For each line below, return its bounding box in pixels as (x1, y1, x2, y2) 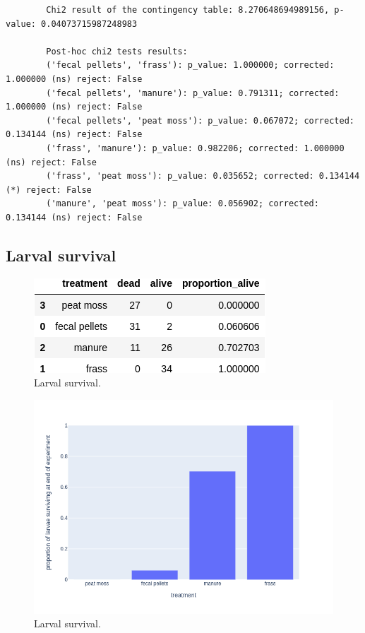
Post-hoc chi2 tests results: (46, 46, 188, 57)
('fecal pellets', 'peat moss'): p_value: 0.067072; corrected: (46, 115, 354, 126)
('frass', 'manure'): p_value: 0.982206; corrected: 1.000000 (46, 143, 345, 153)
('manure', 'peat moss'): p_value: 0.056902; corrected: (46, 199, 319, 209)
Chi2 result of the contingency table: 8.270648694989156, (46, 5, 330, 15)
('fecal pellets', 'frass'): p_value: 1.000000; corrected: (46, 60, 335, 71)
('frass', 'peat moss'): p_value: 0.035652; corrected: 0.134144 (46, 171, 360, 182)
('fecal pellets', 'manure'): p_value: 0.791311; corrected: (46, 88, 340, 98)
